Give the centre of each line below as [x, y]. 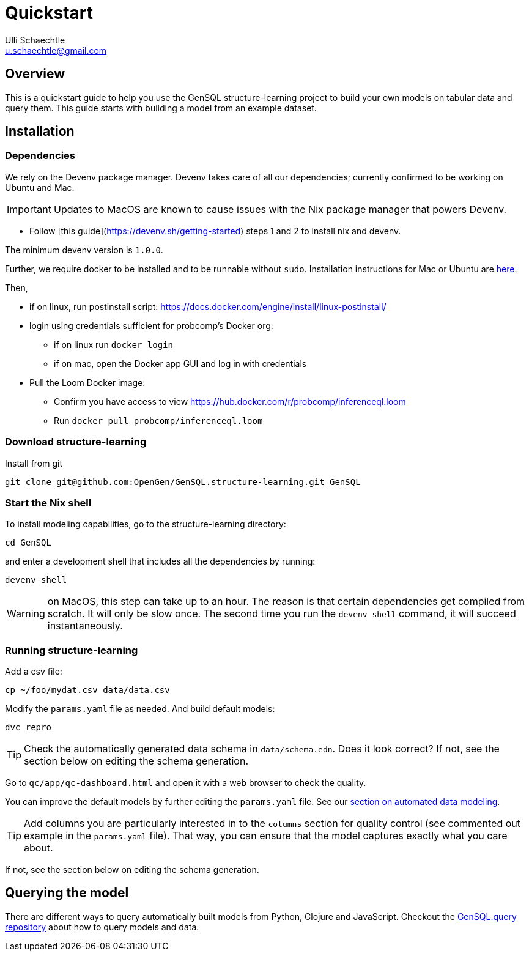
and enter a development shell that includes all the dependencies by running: [160, 561]
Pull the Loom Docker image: [87, 382]
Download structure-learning [76, 442]
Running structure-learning [72, 650]
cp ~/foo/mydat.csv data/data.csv [87, 690]
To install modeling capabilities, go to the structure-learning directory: [146, 524]
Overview [35, 74]
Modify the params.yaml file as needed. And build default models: [140, 709]
